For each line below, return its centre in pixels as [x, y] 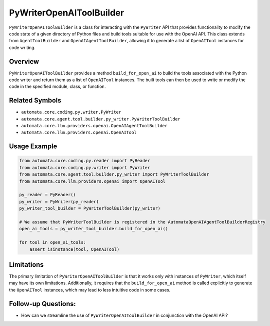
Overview [24, 61]
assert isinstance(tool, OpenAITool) [74, 249]
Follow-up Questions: [43, 304]
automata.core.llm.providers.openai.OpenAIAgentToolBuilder [94, 126]
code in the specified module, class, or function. [57, 86]
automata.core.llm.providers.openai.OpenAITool [79, 133]
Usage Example [33, 146]
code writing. [22, 47]
